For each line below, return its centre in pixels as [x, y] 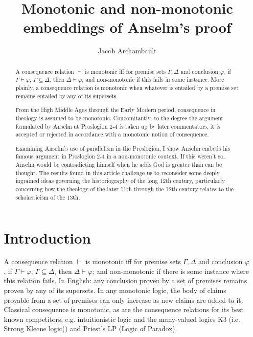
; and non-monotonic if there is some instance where [171, 271]
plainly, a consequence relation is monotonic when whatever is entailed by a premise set [127, 88]
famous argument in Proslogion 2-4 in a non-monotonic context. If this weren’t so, [120, 156]
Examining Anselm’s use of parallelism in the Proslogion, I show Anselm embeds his [123, 148]
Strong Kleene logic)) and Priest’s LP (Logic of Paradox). [91, 328]
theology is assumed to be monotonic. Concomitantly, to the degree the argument [119, 118]
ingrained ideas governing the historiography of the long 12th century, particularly [120, 181]
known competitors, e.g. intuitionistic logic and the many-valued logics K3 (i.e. [122, 319]
